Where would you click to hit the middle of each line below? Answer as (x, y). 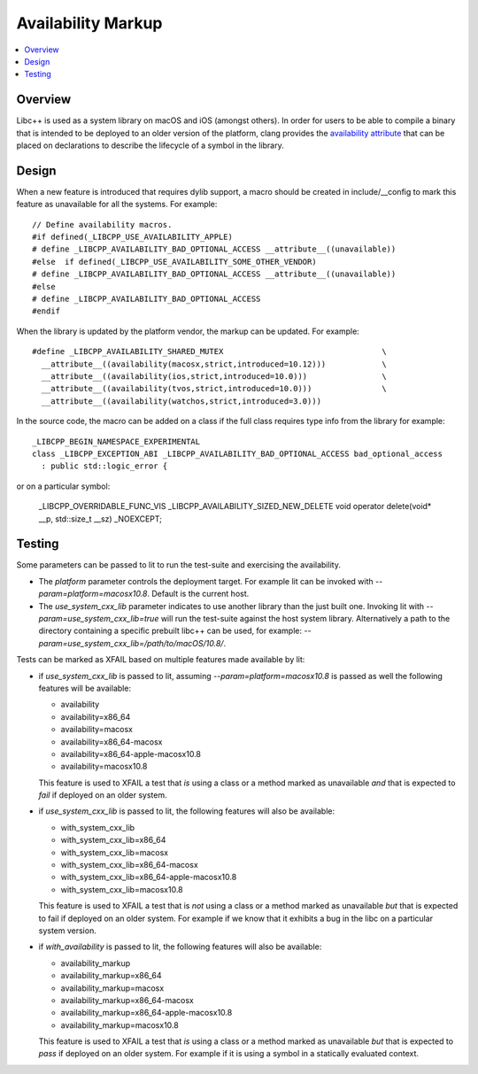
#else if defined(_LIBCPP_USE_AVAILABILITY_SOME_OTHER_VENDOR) (175, 262)
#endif (46, 311)
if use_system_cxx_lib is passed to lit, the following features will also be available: (187, 811)
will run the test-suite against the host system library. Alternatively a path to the (305, 618)
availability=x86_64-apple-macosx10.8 (131, 753)
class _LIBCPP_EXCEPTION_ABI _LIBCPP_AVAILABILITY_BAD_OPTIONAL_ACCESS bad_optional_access (237, 453)
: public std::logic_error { (104, 466)
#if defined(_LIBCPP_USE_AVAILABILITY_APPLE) (133, 237)
